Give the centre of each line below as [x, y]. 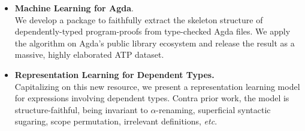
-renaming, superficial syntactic [213, 109]
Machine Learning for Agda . [74, 8]
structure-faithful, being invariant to [81, 109]
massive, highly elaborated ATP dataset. [89, 54]
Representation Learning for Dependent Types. [114, 74]
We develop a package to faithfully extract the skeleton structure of [139, 19]
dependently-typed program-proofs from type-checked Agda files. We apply [152, 31]
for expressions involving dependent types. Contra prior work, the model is [152, 98]
